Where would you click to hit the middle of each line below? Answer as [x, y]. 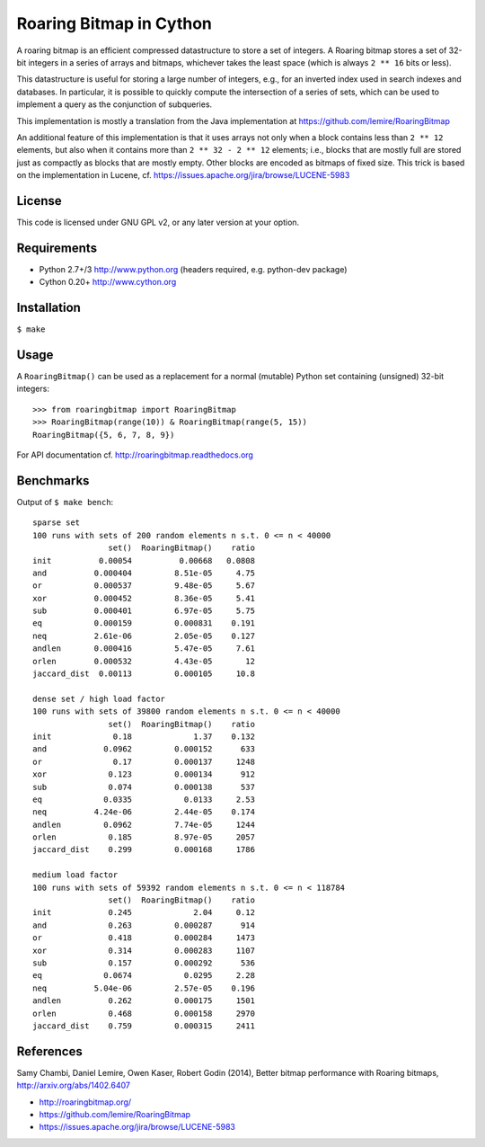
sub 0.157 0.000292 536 [144, 963]
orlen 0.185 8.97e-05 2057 [144, 837]
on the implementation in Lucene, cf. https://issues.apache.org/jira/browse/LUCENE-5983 [183, 175]
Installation [48, 308]
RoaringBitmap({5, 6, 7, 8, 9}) [104, 435]
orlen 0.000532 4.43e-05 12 [144, 661]
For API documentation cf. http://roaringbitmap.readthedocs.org [135, 455]
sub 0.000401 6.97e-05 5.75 [144, 611]
